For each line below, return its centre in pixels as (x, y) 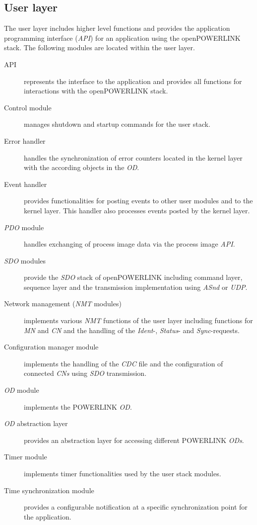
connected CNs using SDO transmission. (85, 373)
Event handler (26, 184)
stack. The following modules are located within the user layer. (99, 47)
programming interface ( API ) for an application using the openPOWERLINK (122, 38)
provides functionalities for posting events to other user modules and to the (138, 201)
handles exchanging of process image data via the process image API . (129, 244)
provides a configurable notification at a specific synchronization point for (136, 507)
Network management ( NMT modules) (63, 304)
